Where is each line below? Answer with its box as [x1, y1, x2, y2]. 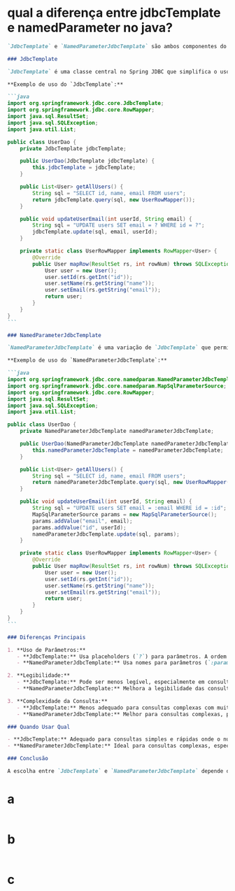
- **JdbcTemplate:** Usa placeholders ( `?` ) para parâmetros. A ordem [16, 653, 227, 660]
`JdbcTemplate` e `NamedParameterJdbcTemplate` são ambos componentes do [7, 43, 227, 50]
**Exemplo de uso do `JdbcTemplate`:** [7, 80, 124, 88]
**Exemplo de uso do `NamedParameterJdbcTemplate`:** [7, 357, 168, 364]
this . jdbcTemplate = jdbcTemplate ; [32, 164, 136, 171]
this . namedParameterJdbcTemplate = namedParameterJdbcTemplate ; [32, 446, 224, 454]
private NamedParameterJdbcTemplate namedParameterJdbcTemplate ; [20, 428, 215, 435]
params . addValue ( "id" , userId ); [32, 524, 127, 531]
